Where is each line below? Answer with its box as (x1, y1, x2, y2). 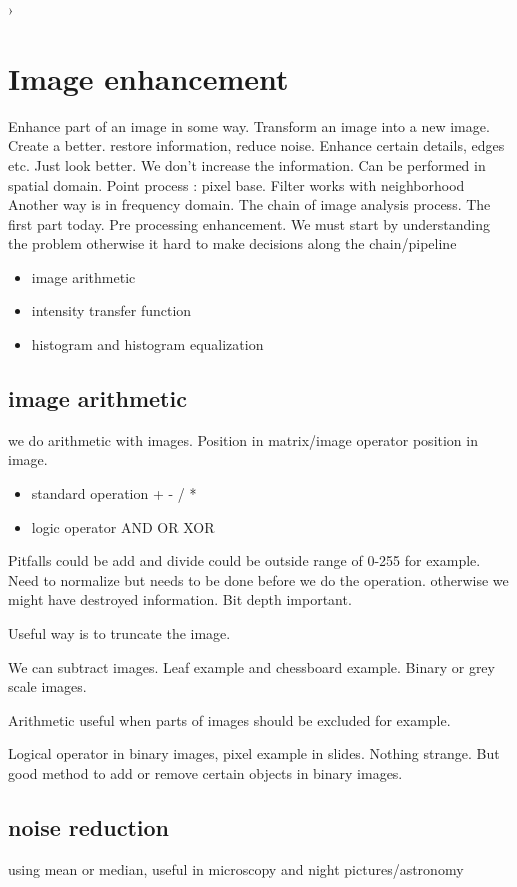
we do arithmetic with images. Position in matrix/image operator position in (8, 429, 478, 450)
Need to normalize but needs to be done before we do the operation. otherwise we (8, 569, 509, 590)
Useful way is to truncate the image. (8, 623, 231, 644)
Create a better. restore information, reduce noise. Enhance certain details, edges (8, 135, 505, 156)
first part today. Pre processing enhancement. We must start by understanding (8, 213, 490, 234)
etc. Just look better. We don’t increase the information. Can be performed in (8, 154, 486, 175)
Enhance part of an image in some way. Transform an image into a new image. (8, 115, 490, 136)
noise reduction (8, 811, 170, 842)
